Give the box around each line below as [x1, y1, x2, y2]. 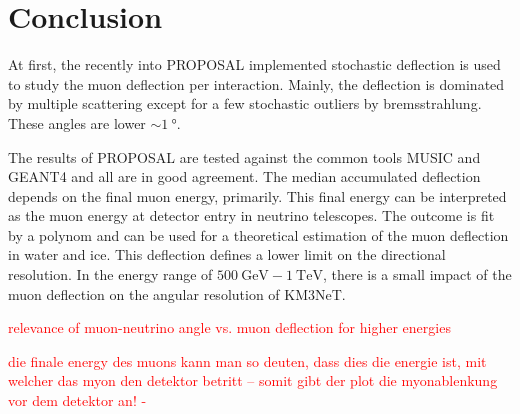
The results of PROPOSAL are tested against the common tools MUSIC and [8, 146, 481, 167]
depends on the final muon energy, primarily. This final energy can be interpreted [8, 185, 507, 206]
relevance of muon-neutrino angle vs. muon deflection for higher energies [8, 317, 451, 338]
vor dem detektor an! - [8, 390, 147, 411]
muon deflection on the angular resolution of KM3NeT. [8, 283, 346, 304]
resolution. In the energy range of [8, 264, 213, 285]
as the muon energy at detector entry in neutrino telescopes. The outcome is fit [8, 205, 495, 226]
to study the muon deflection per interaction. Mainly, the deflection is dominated [8, 73, 505, 94]
